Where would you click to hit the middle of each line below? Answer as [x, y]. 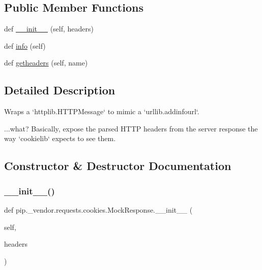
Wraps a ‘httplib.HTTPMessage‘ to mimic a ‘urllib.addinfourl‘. [102, 111]
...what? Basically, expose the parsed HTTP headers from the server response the [131, 128]
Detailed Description [60, 90]
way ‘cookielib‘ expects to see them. [60, 138]
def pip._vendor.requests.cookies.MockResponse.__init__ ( [98, 209]
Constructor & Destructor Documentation [118, 166]
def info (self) [25, 45]
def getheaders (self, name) [46, 63]
